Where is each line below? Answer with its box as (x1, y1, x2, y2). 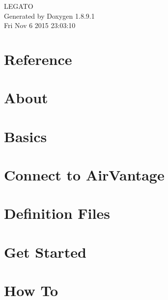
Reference (4, 49, 72, 69)
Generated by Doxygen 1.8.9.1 (4, 10, 95, 21)
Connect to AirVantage (4, 165, 165, 185)
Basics (4, 126, 47, 146)
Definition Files (4, 203, 110, 223)
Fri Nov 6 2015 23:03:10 (4, 20, 76, 30)
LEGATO (4, 1, 33, 11)
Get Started (4, 241, 86, 262)
